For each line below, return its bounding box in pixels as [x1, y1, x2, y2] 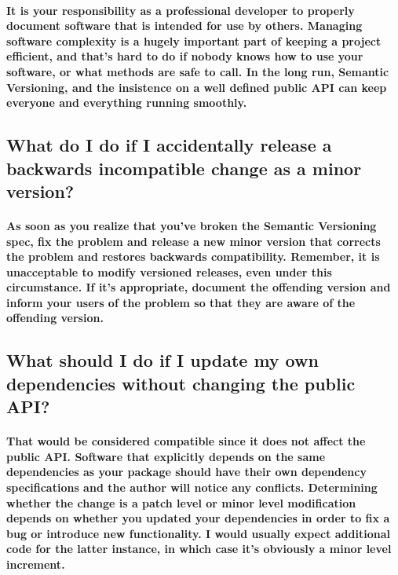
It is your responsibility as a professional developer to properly [6, 2, 355, 18]
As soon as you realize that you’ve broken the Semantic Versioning [6, 217, 377, 233]
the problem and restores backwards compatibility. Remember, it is [6, 248, 380, 265]
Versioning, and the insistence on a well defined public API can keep [6, 79, 387, 95]
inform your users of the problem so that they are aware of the [6, 294, 356, 310]
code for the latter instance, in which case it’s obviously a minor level [6, 540, 392, 557]
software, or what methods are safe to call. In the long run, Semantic [6, 63, 389, 79]
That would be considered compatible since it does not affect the [6, 433, 366, 449]
